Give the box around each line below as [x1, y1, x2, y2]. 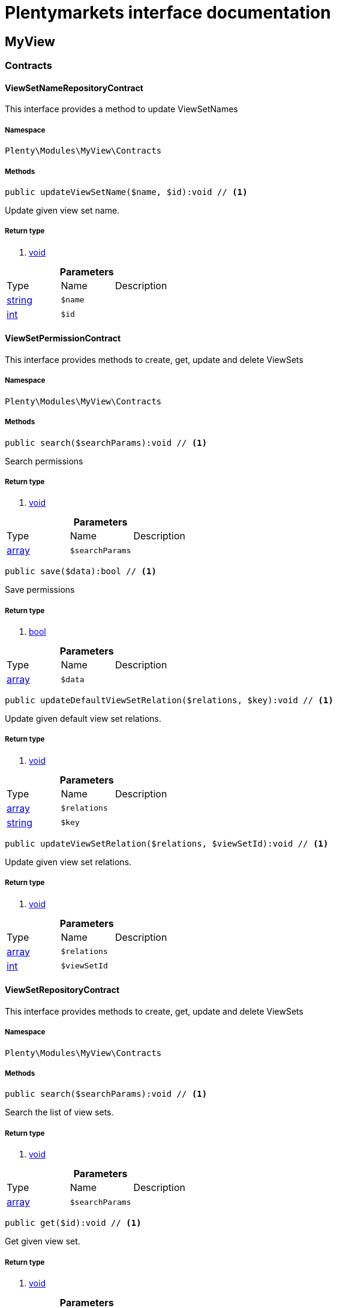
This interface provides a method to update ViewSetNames [5, 104, 238, 115]
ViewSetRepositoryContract [5, 985, 120, 995]
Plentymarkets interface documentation [5, 2, 331, 23]
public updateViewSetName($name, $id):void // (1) [5, 187, 248, 197]
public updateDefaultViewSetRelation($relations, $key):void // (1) [5, 695, 333, 706]
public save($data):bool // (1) [5, 566, 157, 577]
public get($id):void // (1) [5, 1218, 142, 1228]
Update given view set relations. [5, 856, 132, 867]
